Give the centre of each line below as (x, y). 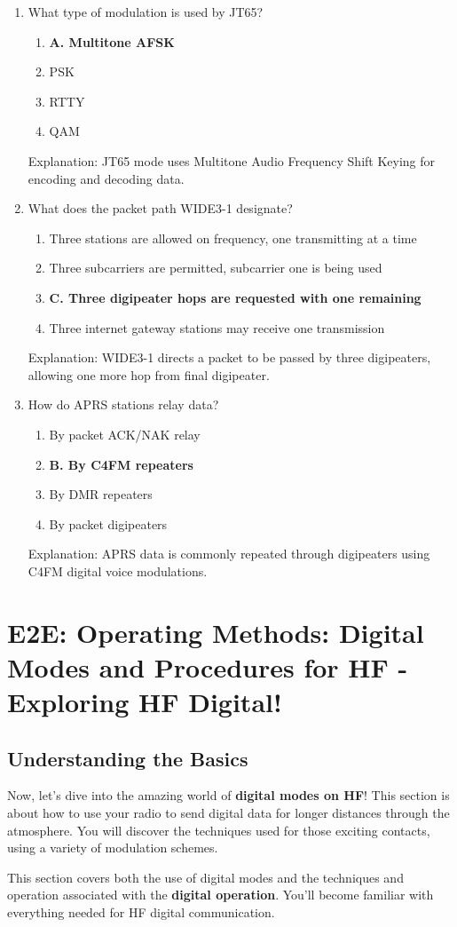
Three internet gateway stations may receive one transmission (217, 327)
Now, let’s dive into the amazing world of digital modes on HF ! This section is (228, 795)
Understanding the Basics (128, 758)
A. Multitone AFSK (112, 41)
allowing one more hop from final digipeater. (149, 374)
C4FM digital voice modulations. (118, 570)
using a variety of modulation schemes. (113, 848)
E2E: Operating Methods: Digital (216, 632)
